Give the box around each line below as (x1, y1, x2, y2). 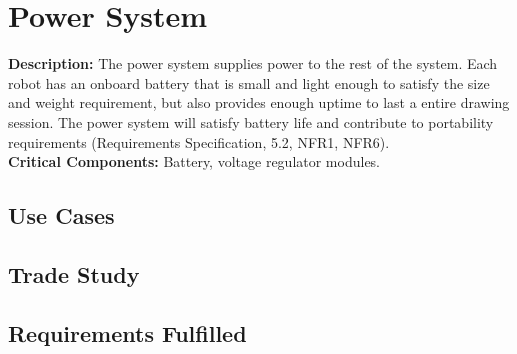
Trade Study (8, 258, 140, 289)
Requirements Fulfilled (8, 317, 247, 348)
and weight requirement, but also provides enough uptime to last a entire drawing (8, 92, 510, 113)
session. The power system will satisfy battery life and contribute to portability (8, 111, 494, 132)
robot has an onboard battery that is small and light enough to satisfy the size (8, 72, 490, 93)
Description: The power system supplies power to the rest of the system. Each (8, 53, 498, 74)
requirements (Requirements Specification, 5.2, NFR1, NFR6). (8, 131, 390, 152)
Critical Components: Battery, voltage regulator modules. (8, 151, 381, 172)
